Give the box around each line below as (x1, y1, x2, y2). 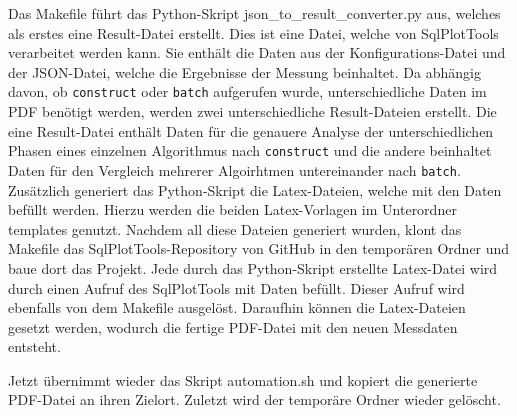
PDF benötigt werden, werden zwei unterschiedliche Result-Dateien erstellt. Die (8, 101, 497, 122)
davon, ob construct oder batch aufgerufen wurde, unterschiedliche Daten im (8, 81, 487, 102)
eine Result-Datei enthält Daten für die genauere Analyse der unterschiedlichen (8, 120, 494, 141)
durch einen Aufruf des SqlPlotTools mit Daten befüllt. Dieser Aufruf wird (8, 277, 465, 298)
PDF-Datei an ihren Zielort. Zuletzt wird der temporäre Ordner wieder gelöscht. (8, 389, 501, 410)
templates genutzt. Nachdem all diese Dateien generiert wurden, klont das (8, 218, 462, 239)
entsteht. (8, 336, 61, 357)
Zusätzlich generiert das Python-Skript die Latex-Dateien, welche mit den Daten (8, 179, 502, 200)
